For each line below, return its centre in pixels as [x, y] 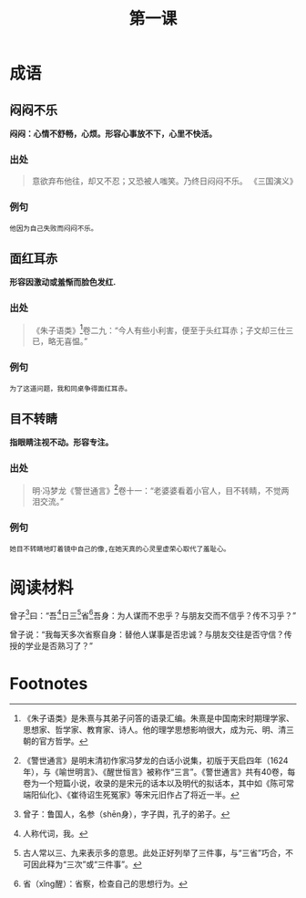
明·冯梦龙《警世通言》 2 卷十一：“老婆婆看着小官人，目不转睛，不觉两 [160, 489]
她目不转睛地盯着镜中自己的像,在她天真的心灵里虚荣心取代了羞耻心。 [120, 548]
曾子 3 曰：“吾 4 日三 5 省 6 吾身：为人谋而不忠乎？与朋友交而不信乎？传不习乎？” [153, 614]
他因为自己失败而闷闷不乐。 [54, 228]
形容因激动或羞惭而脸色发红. [63, 282]
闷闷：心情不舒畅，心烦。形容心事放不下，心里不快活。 [113, 134]
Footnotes [49, 683]
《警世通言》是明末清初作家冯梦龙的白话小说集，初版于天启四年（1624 [155, 761]
